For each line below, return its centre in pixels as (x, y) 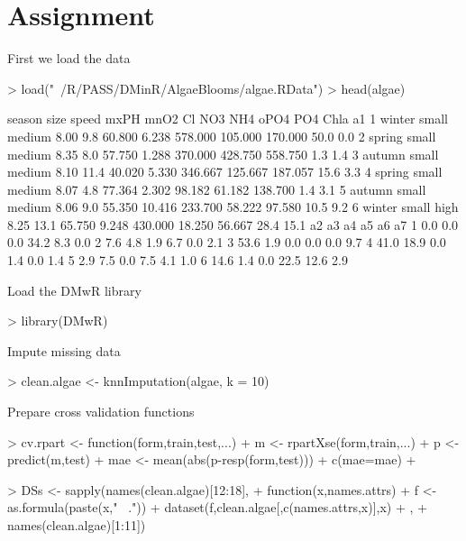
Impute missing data (64, 350)
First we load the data (69, 58)
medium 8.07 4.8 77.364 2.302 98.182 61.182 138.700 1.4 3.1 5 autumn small (217, 189)
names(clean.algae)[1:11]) (77, 525)
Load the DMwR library (74, 290)
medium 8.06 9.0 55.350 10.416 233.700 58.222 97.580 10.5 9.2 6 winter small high (233, 207)
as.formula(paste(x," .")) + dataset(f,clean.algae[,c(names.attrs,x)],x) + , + (217, 507)
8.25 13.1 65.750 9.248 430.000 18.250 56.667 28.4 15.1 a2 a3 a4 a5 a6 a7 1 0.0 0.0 (233, 224)
